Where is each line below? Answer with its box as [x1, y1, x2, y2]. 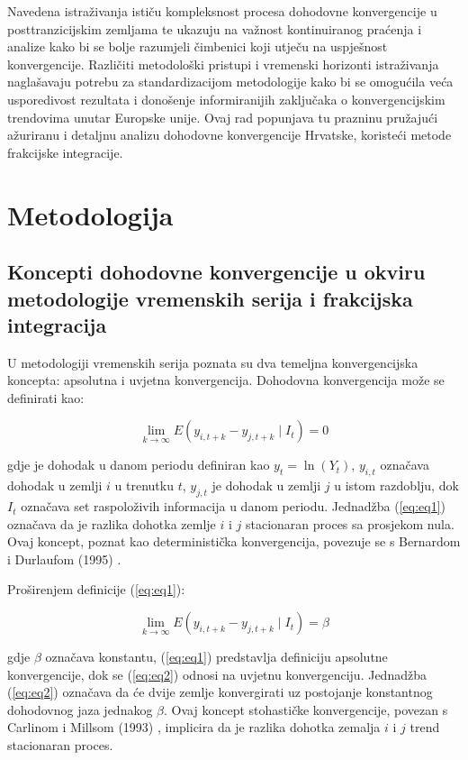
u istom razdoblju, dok [334, 476, 459, 495]
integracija [7, 310, 107, 338]
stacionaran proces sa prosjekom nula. [245, 514, 454, 533]
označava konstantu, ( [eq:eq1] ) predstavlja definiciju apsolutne [45, 647, 388, 666]
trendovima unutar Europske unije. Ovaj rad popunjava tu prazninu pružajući [7, 107, 438, 126]
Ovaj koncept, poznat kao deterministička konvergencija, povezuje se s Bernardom [7, 532, 461, 551]
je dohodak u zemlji [211, 476, 321, 495]
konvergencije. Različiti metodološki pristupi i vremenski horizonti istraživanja [7, 54, 439, 73]
